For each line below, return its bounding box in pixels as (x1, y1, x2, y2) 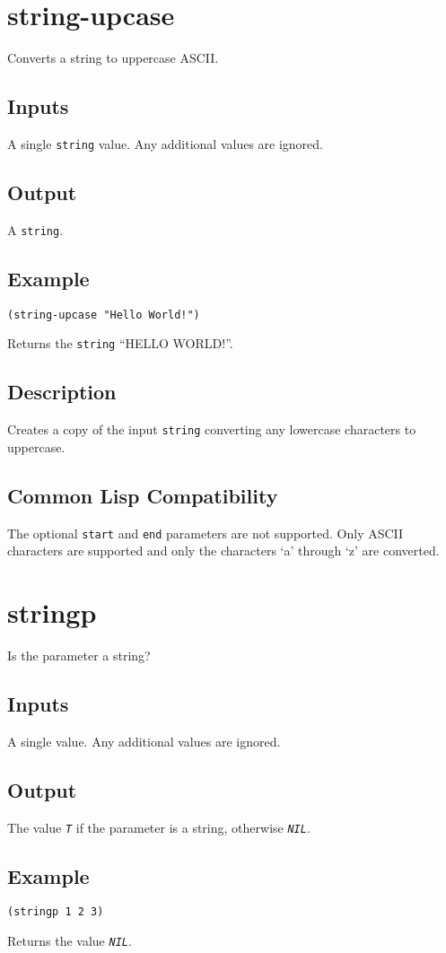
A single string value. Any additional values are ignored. (7, 134, 323, 153)
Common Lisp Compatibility (7, 481, 278, 509)
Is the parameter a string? (7, 645, 151, 664)
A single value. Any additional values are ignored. (7, 731, 281, 750)
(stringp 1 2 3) (7, 905, 104, 919)
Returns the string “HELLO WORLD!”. (7, 334, 233, 353)
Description (7, 378, 117, 406)
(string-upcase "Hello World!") (7, 308, 200, 321)
